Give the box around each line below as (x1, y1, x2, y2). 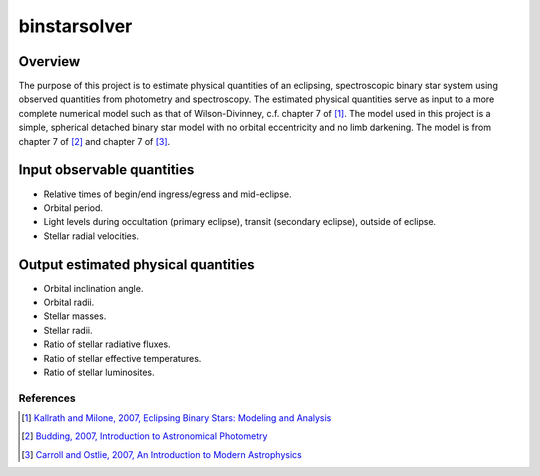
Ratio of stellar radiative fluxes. (43, 338, 171, 350)
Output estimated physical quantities (18, 256, 255, 273)
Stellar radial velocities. (43, 230, 140, 242)
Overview (18, 53, 81, 70)
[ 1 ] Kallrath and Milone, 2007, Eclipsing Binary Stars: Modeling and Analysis (21, 412, 332, 424)
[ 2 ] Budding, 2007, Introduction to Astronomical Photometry (21, 430, 268, 442)
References (18, 391, 76, 405)
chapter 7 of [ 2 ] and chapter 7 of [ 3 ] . (18, 135, 171, 147)
